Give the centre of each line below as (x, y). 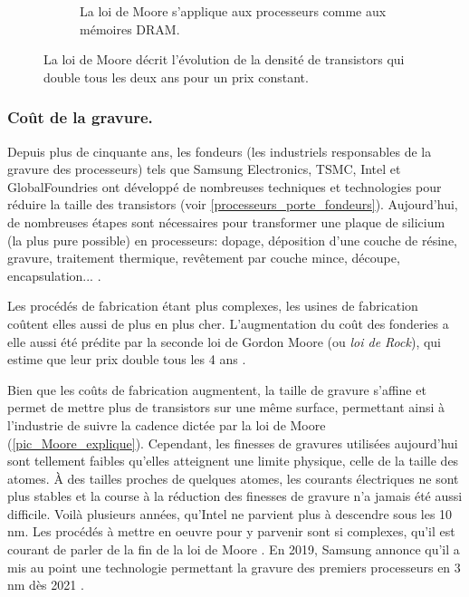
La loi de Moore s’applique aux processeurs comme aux (233, 11)
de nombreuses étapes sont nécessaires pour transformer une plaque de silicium (226, 221)
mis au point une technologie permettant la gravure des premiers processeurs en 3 (234, 567)
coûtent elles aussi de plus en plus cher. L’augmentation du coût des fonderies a (228, 323)
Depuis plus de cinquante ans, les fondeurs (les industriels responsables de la (220, 151)
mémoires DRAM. (130, 29)
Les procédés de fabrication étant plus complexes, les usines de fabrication (213, 306)
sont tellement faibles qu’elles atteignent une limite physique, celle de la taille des (233, 461)
